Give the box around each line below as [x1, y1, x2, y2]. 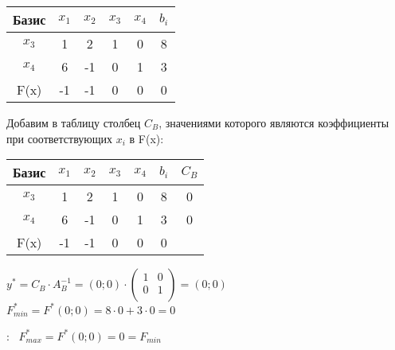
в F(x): [129, 130, 164, 146]
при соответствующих [6, 130, 113, 146]
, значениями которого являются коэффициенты [158, 115, 389, 130]
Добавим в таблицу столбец [6, 115, 141, 130]
